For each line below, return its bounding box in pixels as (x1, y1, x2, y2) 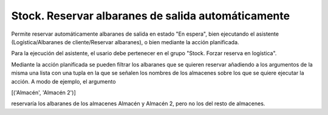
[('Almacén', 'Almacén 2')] (11, 88, 76, 96)
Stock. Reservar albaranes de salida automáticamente (11, 9, 290, 22)
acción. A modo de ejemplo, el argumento (11, 77, 116, 85)
